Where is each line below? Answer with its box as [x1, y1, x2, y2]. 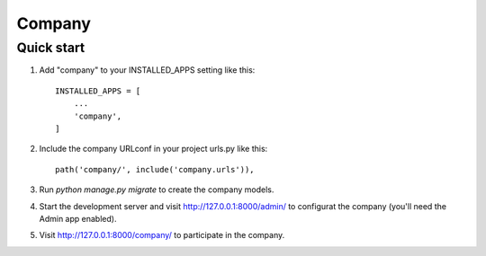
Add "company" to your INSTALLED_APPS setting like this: [39, 65, 256, 75]
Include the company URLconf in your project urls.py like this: [39, 144, 268, 154]
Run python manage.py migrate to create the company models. [39, 184, 274, 195]
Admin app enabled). [39, 213, 117, 224]
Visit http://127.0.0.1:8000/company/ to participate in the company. [39, 230, 285, 241]
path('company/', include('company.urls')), [55, 164, 256, 174]
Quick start [16, 40, 85, 56]
